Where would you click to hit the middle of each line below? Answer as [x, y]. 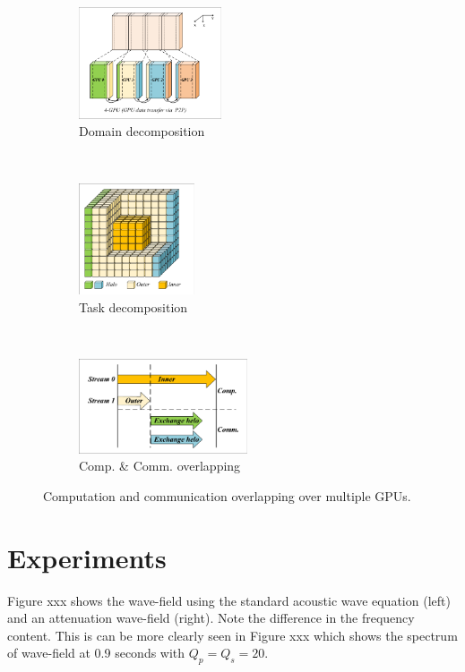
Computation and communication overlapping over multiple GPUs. [227, 495]
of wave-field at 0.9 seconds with [96, 653]
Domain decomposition [142, 131]
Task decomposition [133, 306]
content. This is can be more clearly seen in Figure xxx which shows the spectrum [232, 635]
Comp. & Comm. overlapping [160, 466]
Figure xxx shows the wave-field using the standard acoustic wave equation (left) [229, 600]
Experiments [87, 557]
